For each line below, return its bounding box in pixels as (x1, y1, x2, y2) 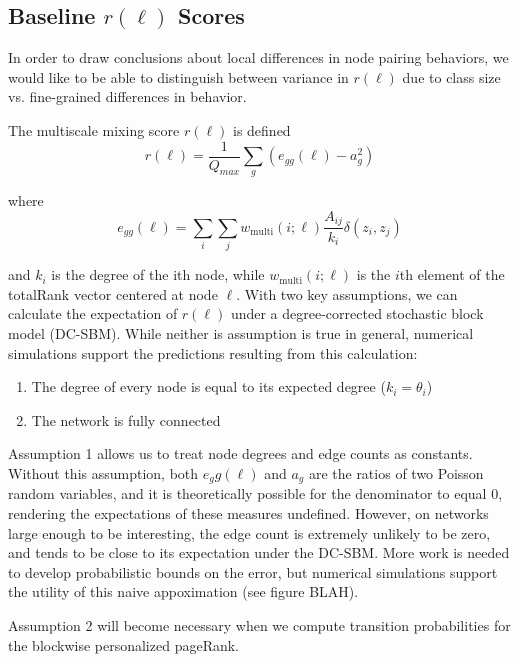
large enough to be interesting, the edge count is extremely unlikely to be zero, (8, 522, 491, 543)
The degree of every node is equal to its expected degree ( (31, 376, 386, 397)
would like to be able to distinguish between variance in (8, 66, 349, 87)
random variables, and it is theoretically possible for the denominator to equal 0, (8, 483, 503, 504)
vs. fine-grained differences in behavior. (8, 86, 247, 107)
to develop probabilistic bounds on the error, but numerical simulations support (8, 561, 498, 582)
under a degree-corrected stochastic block (230, 303, 484, 324)
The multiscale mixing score (8, 119, 180, 140)
